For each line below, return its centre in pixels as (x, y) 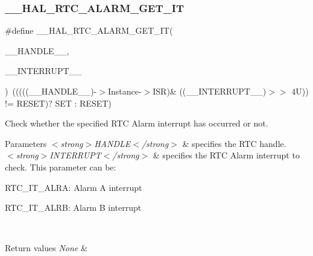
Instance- (125, 91)
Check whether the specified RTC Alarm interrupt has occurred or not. (137, 123)
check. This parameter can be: (61, 167)
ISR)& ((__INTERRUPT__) (210, 91)
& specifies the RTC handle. (234, 143)
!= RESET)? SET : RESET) (58, 103)
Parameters (26, 143)
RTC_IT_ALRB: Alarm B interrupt (73, 208)
